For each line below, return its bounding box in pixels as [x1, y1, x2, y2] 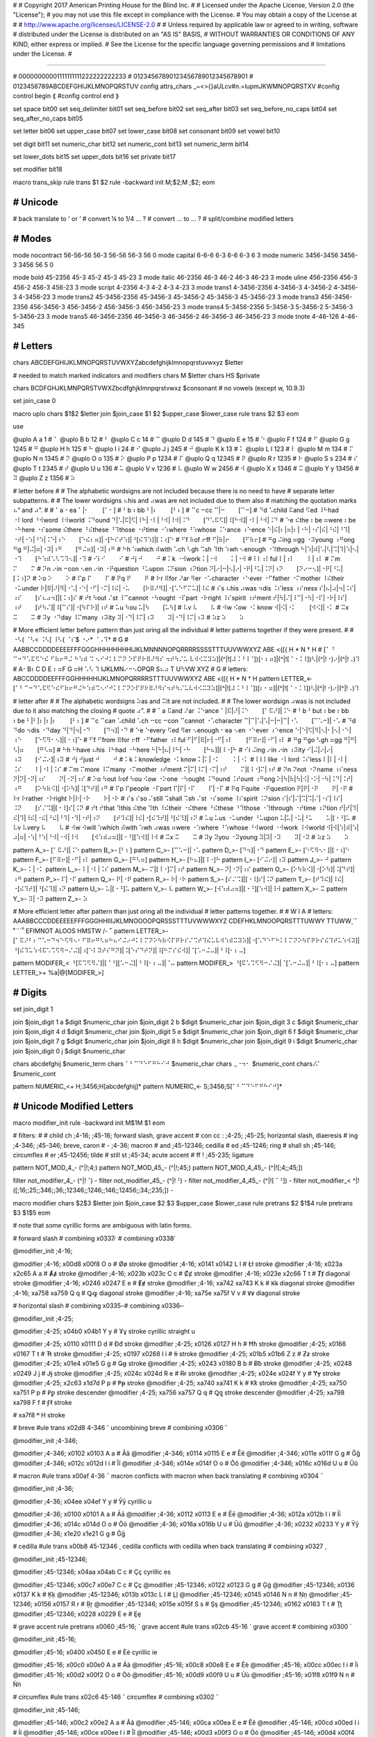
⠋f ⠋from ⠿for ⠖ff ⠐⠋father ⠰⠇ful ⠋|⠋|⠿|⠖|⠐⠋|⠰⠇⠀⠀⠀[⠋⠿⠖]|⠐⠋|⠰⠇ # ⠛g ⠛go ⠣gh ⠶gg [89, 736, 342, 744]
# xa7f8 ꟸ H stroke [12, 1411, 65, 1419]
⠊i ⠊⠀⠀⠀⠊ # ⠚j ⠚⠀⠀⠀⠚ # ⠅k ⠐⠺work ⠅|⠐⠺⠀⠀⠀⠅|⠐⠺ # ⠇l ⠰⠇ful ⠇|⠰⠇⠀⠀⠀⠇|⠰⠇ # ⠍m [93, 554, 340, 563]
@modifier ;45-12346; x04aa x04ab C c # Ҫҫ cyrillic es [12, 1567, 172, 1577]
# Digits [12, 987, 47, 998]
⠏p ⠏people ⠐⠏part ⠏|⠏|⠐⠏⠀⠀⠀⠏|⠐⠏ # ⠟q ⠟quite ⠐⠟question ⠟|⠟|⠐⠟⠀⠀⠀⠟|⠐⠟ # [115, 784, 353, 793]
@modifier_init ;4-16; [12, 1247, 73, 1256]
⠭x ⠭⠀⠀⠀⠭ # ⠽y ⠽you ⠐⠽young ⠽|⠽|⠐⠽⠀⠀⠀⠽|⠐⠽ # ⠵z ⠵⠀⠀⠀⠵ [165, 833, 349, 841]
